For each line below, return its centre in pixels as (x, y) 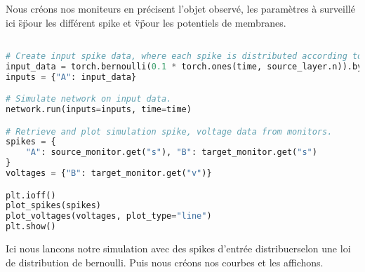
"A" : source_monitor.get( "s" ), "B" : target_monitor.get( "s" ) (171, 152)
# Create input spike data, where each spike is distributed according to (184, 56)
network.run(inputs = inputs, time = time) (99, 109)
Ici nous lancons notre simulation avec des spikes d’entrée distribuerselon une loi (178, 249)
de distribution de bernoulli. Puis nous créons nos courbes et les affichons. (165, 262)
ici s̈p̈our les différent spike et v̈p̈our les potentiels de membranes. (146, 22)
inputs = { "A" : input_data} (71, 77)
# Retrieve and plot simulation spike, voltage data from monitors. (169, 131)
